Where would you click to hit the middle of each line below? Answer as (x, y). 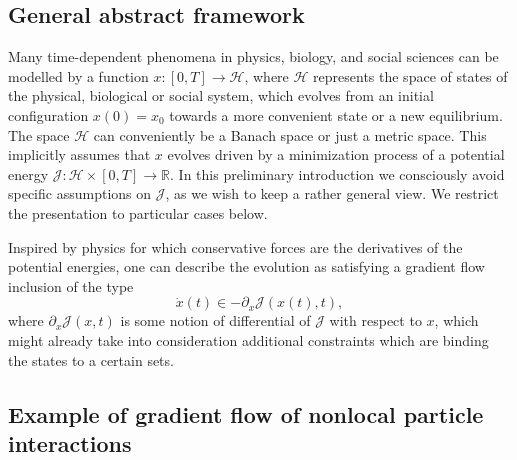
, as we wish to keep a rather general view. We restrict (332, 193)
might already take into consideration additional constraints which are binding (248, 339)
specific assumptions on (80, 193)
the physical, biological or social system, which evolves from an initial (221, 95)
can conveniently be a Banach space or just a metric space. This (290, 134)
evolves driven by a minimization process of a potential (336, 154)
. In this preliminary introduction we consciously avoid (337, 173)
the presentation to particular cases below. (138, 212)
